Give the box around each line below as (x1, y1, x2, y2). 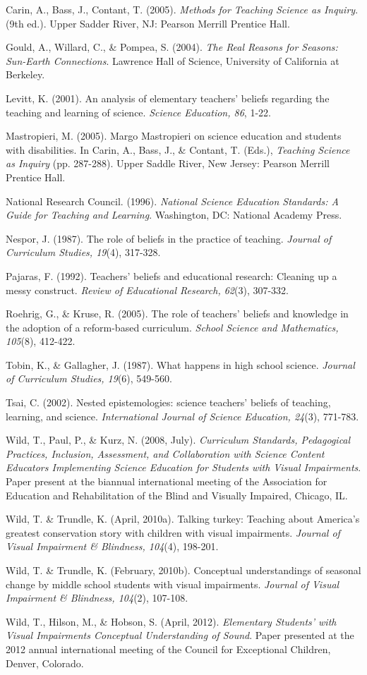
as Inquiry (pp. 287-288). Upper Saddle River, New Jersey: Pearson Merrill (6, 156, 330, 171)
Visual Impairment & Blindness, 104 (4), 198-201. (6, 539, 219, 554)
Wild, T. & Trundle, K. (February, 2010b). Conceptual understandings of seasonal (6, 563, 361, 577)
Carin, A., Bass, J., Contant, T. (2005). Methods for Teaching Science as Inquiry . (6, 2, 359, 16)
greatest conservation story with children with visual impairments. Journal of (6, 525, 340, 540)
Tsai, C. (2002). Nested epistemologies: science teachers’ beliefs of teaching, (6, 395, 331, 410)
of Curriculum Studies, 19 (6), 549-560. (6, 371, 172, 386)
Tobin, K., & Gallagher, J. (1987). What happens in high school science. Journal (6, 357, 355, 372)
